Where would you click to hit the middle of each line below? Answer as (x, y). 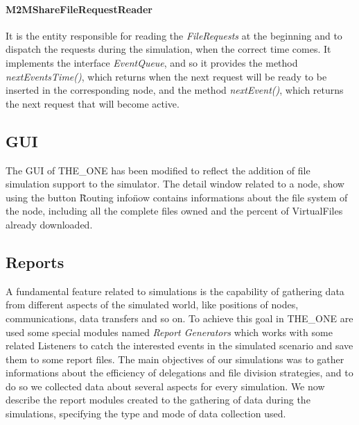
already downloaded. (49, 224)
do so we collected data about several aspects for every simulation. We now (165, 386)
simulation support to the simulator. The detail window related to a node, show (175, 184)
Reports (35, 261)
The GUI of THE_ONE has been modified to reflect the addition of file (158, 170)
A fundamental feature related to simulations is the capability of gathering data (175, 291)
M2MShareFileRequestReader (79, 9)
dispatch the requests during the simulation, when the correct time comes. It (168, 49)
